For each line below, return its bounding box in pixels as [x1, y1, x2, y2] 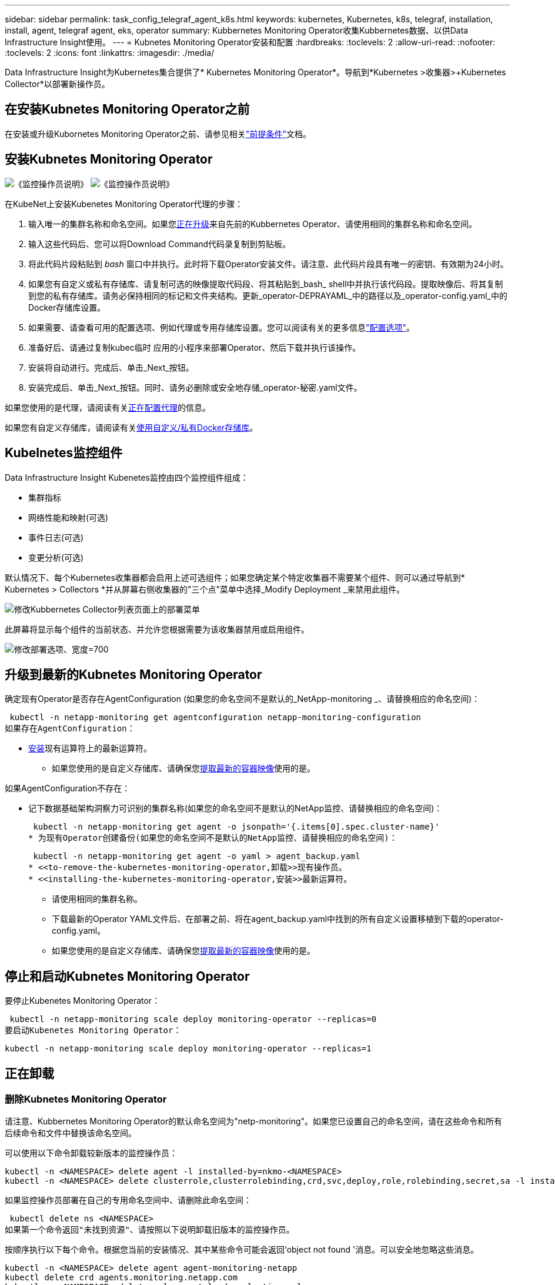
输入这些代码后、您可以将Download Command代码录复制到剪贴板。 [28, 238, 291, 249]
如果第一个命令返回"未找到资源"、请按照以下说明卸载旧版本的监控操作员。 [5, 1225, 295, 1235]
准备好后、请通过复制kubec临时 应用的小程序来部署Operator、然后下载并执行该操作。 [28, 342, 361, 352]
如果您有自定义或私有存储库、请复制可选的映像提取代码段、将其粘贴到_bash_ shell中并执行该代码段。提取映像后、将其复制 [28, 278, 503, 289]
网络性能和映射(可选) [28, 512, 109, 522]
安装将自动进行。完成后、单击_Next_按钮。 [28, 362, 194, 372]
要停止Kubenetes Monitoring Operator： [5, 996, 161, 1006]
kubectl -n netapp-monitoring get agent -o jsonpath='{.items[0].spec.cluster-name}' [33, 822, 440, 832]
